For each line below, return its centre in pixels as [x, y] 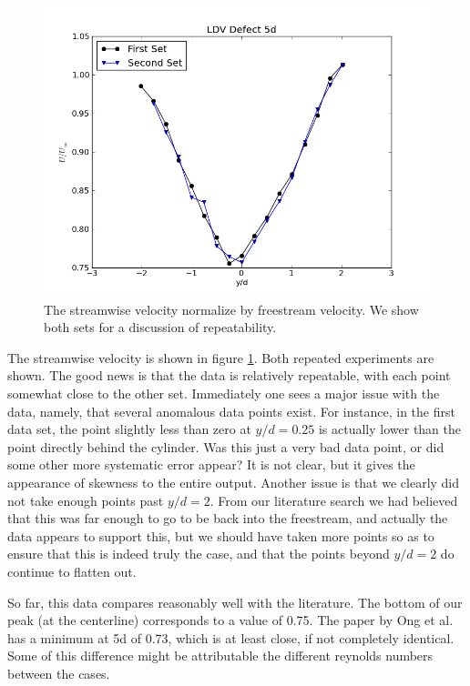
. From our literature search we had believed [334, 500]
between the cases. [59, 673]
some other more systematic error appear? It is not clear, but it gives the [211, 464]
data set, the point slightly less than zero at [129, 429]
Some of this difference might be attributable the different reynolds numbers [220, 656]
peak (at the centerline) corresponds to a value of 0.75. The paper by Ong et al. [230, 620]
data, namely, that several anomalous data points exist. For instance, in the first [231, 411]
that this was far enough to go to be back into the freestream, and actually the [228, 518]
